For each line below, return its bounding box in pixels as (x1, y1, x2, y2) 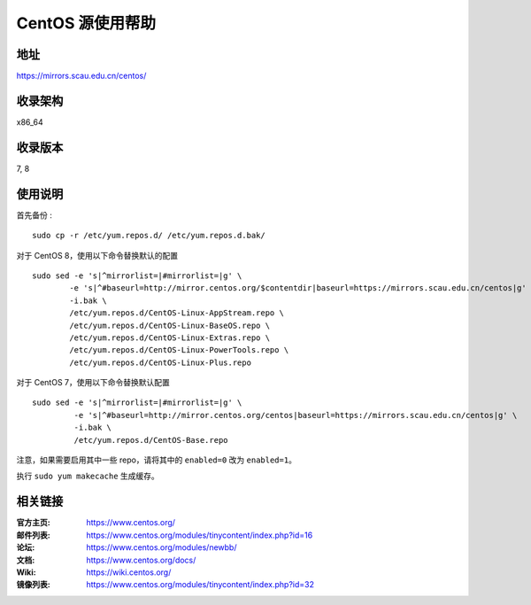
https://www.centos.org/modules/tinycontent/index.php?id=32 (86, 579, 314, 590)
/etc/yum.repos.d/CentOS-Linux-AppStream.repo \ (69, 308, 285, 318)
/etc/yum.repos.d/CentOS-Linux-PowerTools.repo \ (69, 345, 289, 355)
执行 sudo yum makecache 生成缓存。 (16, 470, 159, 482)
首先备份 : (16, 209, 52, 221)
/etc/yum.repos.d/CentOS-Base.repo (73, 435, 229, 445)
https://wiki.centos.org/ (86, 567, 172, 578)
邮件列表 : (16, 530, 50, 540)
